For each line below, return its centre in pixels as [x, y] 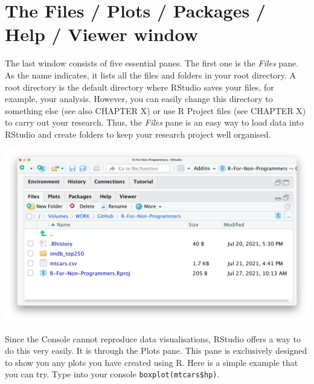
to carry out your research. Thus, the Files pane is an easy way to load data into [154, 122]
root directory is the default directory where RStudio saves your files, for [139, 87]
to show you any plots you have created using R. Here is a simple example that [152, 362]
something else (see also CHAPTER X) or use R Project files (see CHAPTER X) [155, 110]
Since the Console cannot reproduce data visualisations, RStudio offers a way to [153, 338]
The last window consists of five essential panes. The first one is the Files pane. [152, 63]
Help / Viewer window [101, 34]
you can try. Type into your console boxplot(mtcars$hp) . [112, 374]
